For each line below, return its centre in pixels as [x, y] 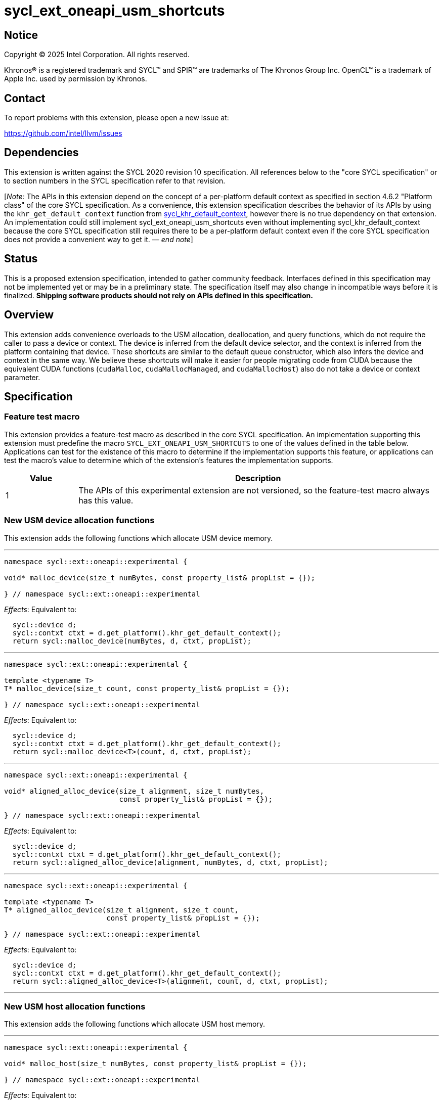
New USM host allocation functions [75, 1006]
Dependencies [41, 153]
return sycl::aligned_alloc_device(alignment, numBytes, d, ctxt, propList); [170, 862]
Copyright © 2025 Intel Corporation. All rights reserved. [97, 55]
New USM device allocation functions [79, 520]
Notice [21, 35]
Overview [29, 315]
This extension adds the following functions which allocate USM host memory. [135, 1024]
